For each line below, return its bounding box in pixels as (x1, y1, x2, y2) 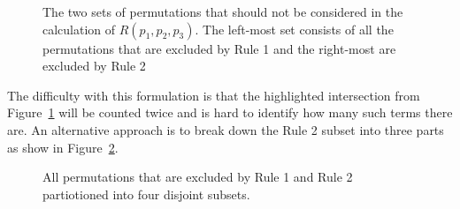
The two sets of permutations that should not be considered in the (42, 3, 403, 20)
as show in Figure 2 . (7, 138, 119, 156)
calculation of (42, 19, 116, 38)
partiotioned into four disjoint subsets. (42, 184, 250, 203)
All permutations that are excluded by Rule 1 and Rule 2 (42, 168, 353, 186)
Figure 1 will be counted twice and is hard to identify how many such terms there (7, 103, 453, 122)
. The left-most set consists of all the (195, 19, 394, 38)
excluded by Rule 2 (42, 56, 146, 75)
